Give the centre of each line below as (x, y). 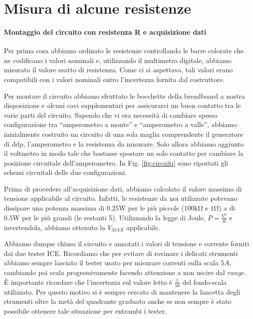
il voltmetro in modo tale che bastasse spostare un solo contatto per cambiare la (124, 153)
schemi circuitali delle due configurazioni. (65, 172)
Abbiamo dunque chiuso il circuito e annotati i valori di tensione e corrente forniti (126, 244)
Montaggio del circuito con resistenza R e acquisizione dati (105, 32)
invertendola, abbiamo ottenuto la (55, 227)
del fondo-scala (204, 282)
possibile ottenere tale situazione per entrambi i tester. (86, 311)
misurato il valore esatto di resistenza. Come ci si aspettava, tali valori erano (118, 70)
